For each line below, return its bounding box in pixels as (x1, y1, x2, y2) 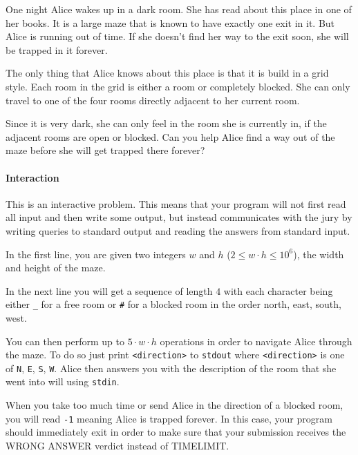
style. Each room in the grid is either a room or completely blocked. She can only (6, 79, 350, 93)
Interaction (6, 170, 59, 184)
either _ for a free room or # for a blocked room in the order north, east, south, (6, 297, 341, 311)
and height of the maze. (6, 260, 106, 275)
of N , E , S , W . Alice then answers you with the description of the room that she (6, 360, 337, 375)
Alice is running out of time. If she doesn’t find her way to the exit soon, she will (6, 29, 349, 43)
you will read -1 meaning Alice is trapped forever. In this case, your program (6, 411, 332, 425)
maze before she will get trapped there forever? (6, 143, 205, 157)
